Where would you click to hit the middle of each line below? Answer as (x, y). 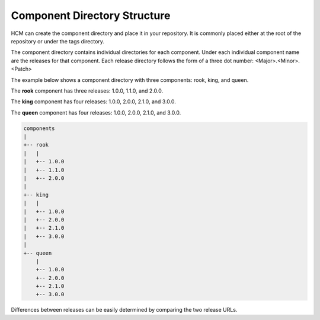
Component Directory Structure (91, 15)
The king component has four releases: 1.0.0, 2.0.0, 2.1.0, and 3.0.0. (93, 102)
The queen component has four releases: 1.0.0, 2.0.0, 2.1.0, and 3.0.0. (96, 112)
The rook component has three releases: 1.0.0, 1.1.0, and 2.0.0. (87, 91)
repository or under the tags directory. (58, 41)
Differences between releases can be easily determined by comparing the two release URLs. (124, 310)
